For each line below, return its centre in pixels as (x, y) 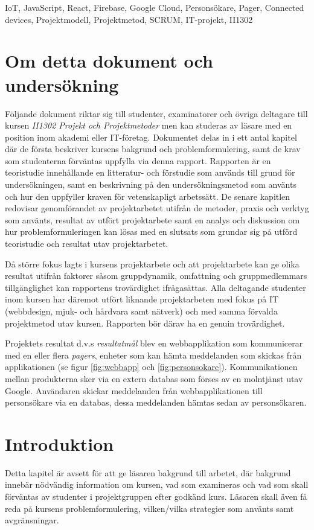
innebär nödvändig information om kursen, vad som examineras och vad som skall (157, 484)
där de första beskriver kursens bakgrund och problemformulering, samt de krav (153, 149)
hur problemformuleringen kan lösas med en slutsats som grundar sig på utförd (151, 231)
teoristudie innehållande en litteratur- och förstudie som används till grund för (150, 172)
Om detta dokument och (109, 61)
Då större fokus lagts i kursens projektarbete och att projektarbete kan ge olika (152, 263)
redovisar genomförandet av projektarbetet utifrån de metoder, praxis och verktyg (157, 208)
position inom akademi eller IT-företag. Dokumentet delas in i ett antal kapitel (151, 137)
